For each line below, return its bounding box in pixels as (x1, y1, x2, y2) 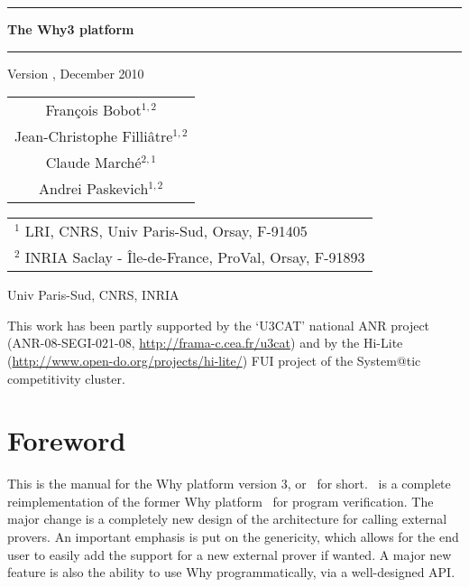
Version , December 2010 (7, 63, 144, 82)
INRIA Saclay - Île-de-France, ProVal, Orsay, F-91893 (24, 247, 365, 268)
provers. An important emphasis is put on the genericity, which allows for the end (7, 527, 459, 546)
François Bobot (45, 99, 142, 121)
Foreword (7, 422, 126, 459)
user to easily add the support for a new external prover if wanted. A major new (7, 545, 452, 564)
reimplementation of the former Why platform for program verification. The (7, 491, 434, 510)
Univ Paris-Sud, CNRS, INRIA (7, 285, 179, 304)
